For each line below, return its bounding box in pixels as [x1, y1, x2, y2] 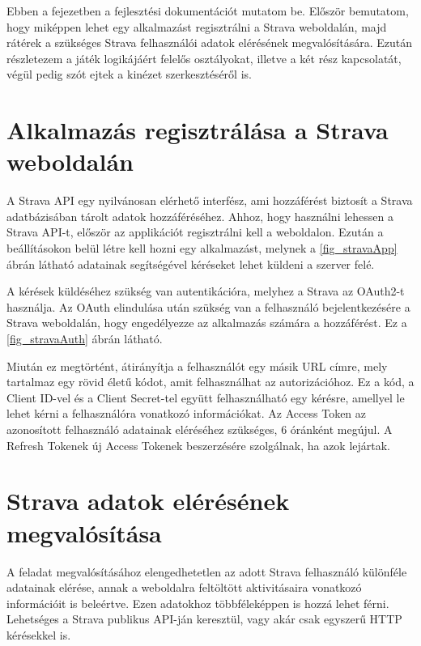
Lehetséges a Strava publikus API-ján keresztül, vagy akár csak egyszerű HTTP [6, 610, 402, 627]
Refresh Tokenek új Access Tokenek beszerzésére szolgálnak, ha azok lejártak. [6, 436, 391, 453]
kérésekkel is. [6, 626, 71, 643]
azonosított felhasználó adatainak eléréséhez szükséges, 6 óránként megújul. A [6, 421, 393, 437]
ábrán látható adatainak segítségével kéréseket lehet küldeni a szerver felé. [6, 255, 375, 272]
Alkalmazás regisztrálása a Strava [6, 113, 389, 147]
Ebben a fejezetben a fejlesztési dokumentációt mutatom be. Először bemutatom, [6, 2, 409, 19]
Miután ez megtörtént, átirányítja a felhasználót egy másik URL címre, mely [6, 357, 388, 374]
